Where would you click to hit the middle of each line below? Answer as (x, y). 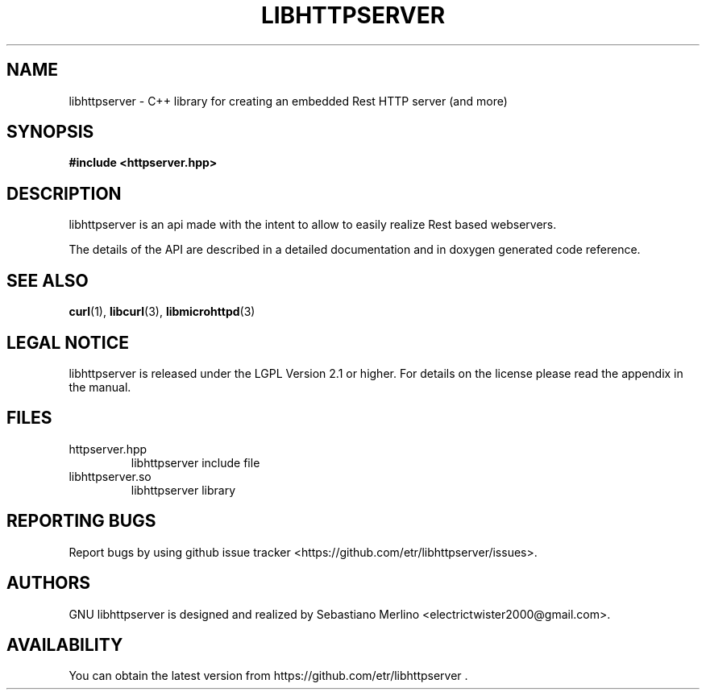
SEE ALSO (48, 280)
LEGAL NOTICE (68, 342)
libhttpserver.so (110, 476)
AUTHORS (49, 583)
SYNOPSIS (50, 132)
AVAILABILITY (65, 644)
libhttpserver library (183, 490)
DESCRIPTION (64, 193)
